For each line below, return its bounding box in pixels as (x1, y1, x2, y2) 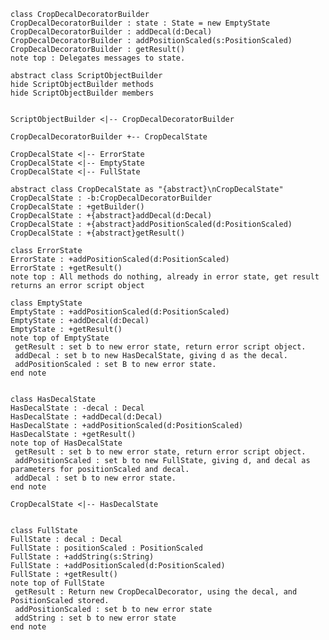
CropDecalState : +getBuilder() (10, 202, 145, 212)
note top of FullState (10, 578, 105, 588)
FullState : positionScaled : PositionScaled (10, 543, 203, 553)
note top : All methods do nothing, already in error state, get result (10, 272, 320, 282)
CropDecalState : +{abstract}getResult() (10, 228, 186, 238)
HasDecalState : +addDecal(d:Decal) (10, 412, 163, 422)
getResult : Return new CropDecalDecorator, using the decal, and (14, 587, 298, 597)
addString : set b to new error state (14, 613, 177, 623)
